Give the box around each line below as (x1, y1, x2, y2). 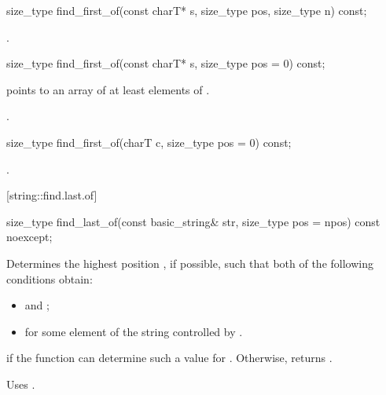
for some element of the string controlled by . (24, 323, 243, 339)
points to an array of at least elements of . (6, 81, 210, 97)
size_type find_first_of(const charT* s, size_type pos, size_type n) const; (6, 2, 367, 18)
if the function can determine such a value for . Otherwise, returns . (6, 349, 333, 366)
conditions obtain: (6, 270, 93, 287)
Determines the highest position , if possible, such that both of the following (6, 254, 373, 271)
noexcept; (6, 229, 53, 245)
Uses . (6, 375, 35, 392)
